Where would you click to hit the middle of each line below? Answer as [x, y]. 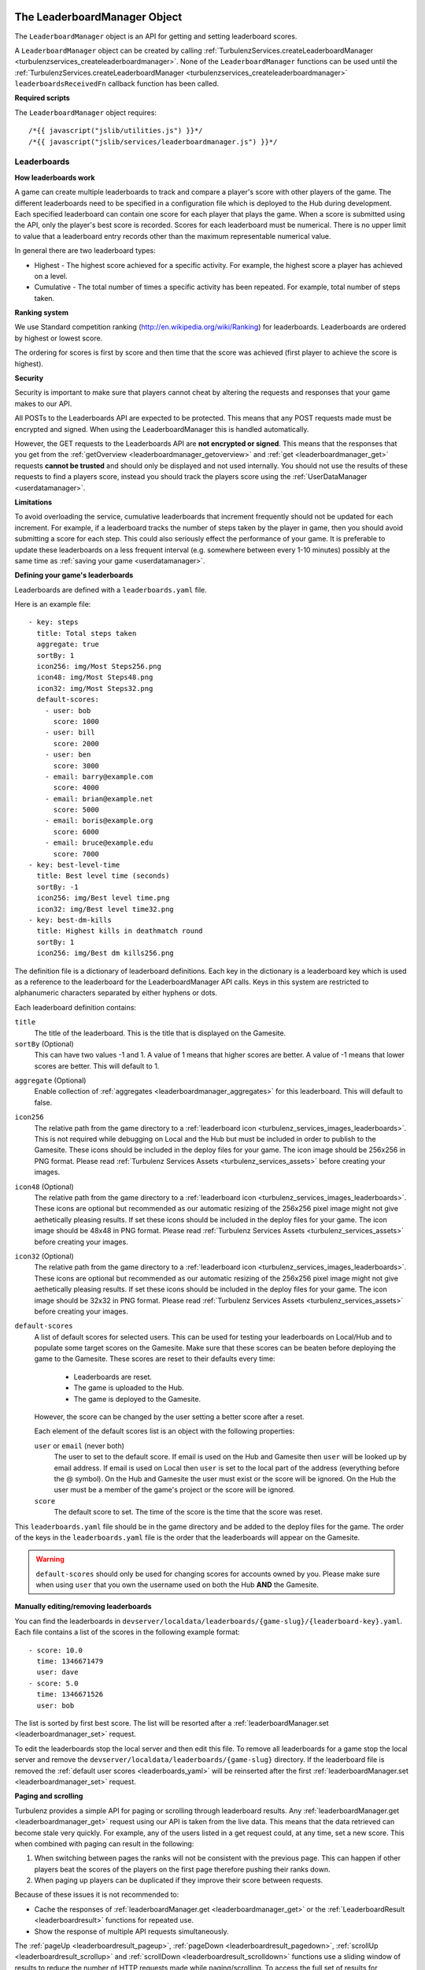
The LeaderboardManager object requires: [86, 112]
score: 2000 [76, 743]
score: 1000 [76, 721]
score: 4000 [76, 788]
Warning [50, 1559]
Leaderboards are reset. [113, 1377]
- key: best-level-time [74, 865]
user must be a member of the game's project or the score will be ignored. [174, 1490]
